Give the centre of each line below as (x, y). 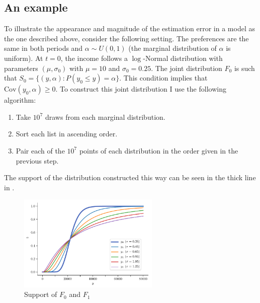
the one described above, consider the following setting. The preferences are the (126, 38)
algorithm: (20, 100)
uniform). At (24, 58)
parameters (21, 68)
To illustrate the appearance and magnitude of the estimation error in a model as (129, 28)
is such (244, 68)
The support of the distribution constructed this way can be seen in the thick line (130, 177)
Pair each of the (40, 150)
